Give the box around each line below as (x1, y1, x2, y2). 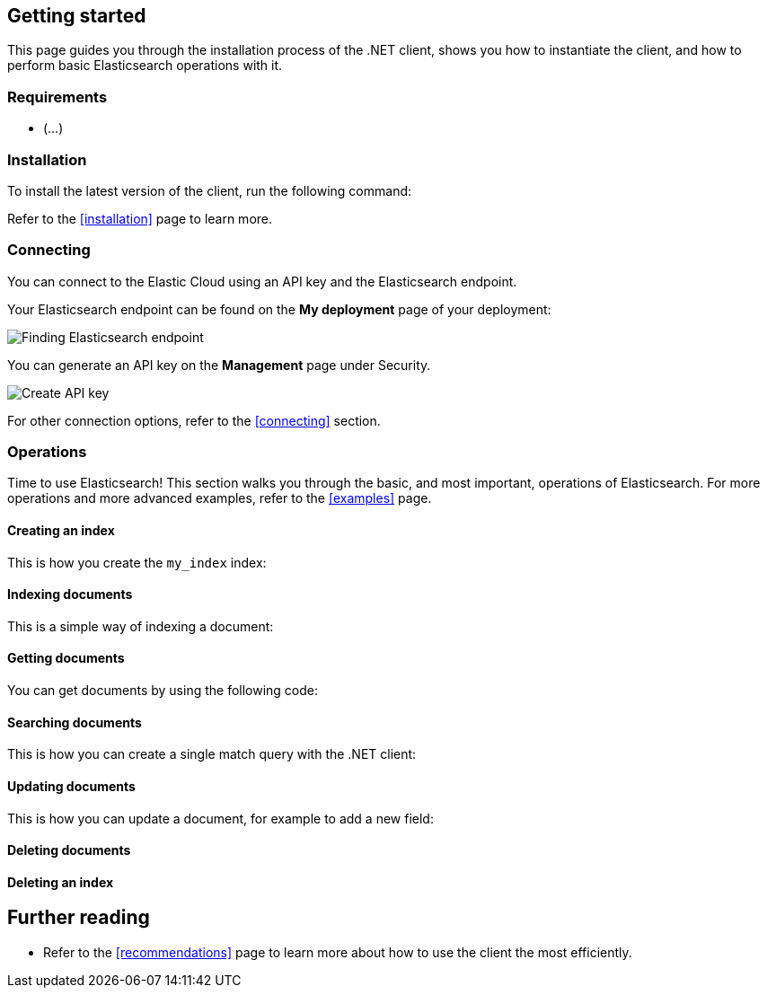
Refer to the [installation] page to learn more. (7, 210, 273, 226)
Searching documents (7, 714, 142, 730)
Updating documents (7, 778, 136, 794)
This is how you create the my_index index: (7, 554, 267, 570)
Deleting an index (7, 874, 114, 890)
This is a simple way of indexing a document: (7, 618, 274, 634)
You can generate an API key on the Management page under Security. (7, 357, 431, 373)
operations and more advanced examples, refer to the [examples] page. (7, 490, 432, 506)
